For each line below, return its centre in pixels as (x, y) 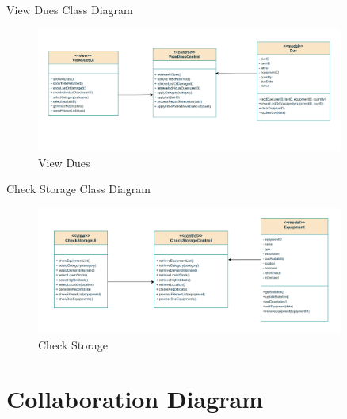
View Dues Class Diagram (70, 10)
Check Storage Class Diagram (79, 189)
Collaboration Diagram (135, 399)
